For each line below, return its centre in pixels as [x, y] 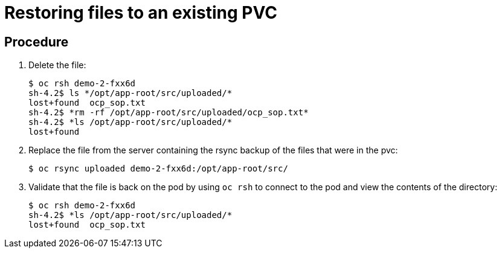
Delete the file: [57, 65]
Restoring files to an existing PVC [141, 13]
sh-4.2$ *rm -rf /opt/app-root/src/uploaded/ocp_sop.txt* [169, 113]
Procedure [37, 42]
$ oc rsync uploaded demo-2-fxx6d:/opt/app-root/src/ [158, 169]
